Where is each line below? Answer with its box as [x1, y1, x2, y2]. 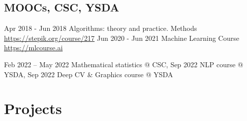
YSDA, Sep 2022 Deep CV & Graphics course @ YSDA [4, 69, 173, 79]
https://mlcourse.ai [4, 42, 63, 53]
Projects [4, 98, 62, 119]
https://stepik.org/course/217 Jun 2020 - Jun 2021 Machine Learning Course [4, 32, 240, 43]
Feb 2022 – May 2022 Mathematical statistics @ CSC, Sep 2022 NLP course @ [4, 59, 244, 69]
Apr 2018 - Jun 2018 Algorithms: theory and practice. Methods [4, 23, 197, 33]
